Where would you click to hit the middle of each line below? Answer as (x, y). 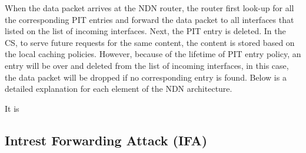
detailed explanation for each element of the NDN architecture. (119, 89)
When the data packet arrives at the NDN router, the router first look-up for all (149, 8)
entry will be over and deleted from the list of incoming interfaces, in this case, (147, 65)
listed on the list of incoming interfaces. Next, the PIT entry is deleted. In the (145, 31)
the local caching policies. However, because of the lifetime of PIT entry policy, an (153, 54)
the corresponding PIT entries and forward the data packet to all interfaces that (149, 19)
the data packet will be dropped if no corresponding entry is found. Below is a (146, 77)
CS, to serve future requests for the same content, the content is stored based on (150, 42)
